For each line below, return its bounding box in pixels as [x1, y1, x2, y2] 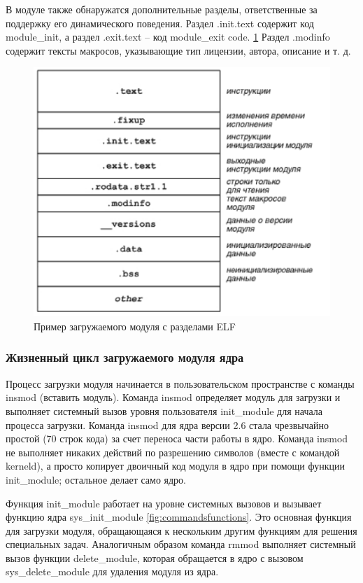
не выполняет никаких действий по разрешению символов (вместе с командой [6, 444, 340, 459]
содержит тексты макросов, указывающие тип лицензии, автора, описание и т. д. [6, 43, 351, 57]
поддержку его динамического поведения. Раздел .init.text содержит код [6, 15, 314, 30]
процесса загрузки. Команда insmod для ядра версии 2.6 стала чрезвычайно [6, 417, 329, 432]
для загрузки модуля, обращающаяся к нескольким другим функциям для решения [6, 523, 357, 538]
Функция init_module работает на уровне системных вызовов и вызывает [6, 496, 322, 510]
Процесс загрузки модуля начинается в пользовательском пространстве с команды [6, 376, 355, 391]
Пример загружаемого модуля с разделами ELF [34, 318, 236, 333]
